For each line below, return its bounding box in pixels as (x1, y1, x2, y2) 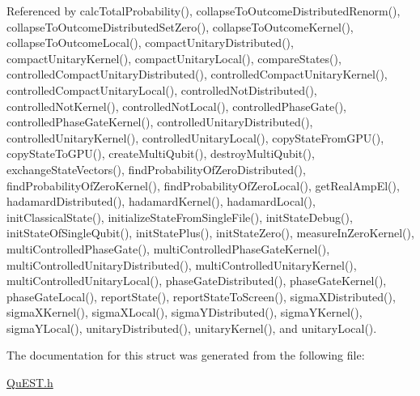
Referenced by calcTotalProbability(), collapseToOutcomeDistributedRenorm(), (6, 2, 401, 19)
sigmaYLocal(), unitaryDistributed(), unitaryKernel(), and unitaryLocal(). (6, 319, 377, 336)
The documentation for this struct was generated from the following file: (6, 347, 365, 364)
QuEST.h (6, 374, 53, 391)
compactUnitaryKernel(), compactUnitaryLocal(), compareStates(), (6, 49, 342, 66)
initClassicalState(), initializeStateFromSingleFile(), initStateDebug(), (6, 208, 353, 225)
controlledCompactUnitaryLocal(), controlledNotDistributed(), (6, 81, 317, 98)
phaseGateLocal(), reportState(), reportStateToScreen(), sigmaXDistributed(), (6, 287, 396, 304)
